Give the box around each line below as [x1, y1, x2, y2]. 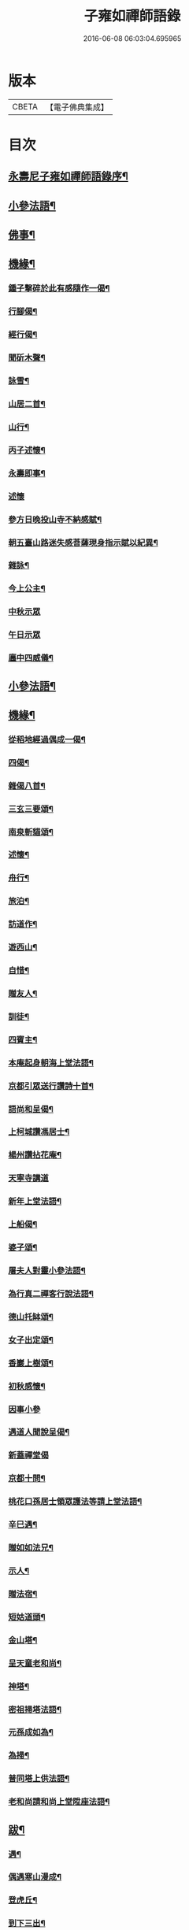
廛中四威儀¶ [8, 653, 54, 664]
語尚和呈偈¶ [8, 1103, 54, 1114]
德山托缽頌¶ [8, 1311, 54, 1322]
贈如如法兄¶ [8, 1543, 54, 1554]
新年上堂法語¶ [8, 1196, 61, 1207]
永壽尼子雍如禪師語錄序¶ [8, 170, 128, 183]
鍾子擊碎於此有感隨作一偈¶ [8, 283, 110, 294]
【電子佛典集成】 [45, 102, 109, 113]
